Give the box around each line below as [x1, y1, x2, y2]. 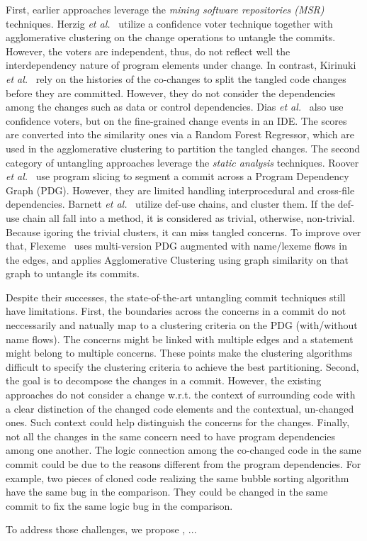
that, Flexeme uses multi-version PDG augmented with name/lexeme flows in [6, 238, 348, 253]
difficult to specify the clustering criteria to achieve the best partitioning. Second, [6, 359, 359, 374]
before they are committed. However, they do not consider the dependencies [6, 85, 336, 100]
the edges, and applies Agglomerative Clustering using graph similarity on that [6, 252, 349, 267]
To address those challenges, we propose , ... [6, 522, 197, 537]
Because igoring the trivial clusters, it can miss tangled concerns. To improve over [6, 224, 361, 239]
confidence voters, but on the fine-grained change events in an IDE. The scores [6, 113, 347, 128]
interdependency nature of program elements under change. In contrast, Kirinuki [6, 57, 356, 72]
